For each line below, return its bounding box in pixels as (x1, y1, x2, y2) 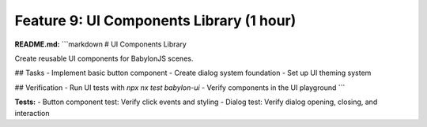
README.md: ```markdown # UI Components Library (14, 39, 187, 49)
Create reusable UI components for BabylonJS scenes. (14, 54, 194, 63)
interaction (14, 108, 51, 118)
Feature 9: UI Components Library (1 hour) (14, 12, 297, 29)
